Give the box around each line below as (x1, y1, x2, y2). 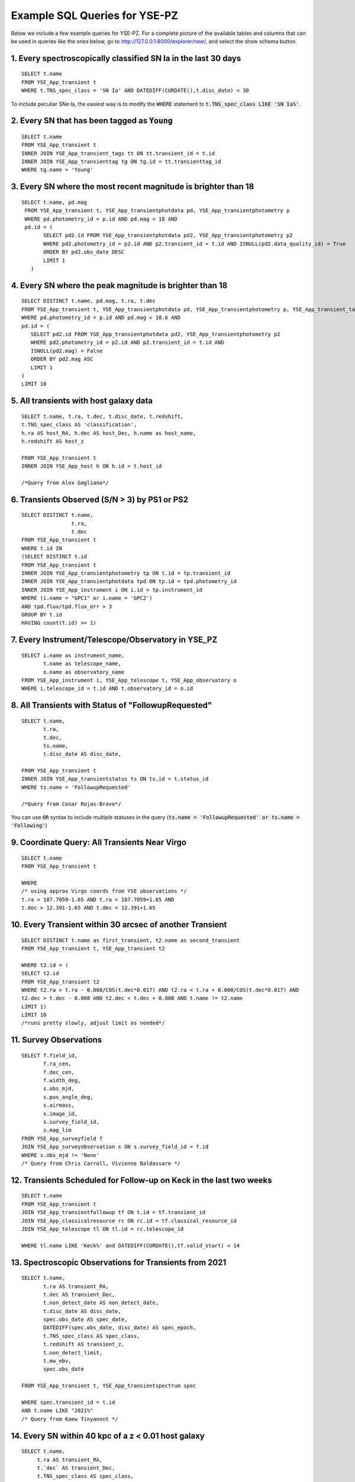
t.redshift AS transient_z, (43, 1341, 125, 1348)
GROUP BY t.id (21, 611, 62, 618)
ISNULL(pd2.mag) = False (30, 347, 103, 354)
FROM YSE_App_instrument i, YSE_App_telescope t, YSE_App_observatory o (21, 676, 237, 683)
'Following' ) (11, 822, 47, 829)
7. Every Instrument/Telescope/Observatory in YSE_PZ (11, 635, 218, 645)
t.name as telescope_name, (43, 660, 121, 667)
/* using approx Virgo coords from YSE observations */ (21, 888, 187, 895)
